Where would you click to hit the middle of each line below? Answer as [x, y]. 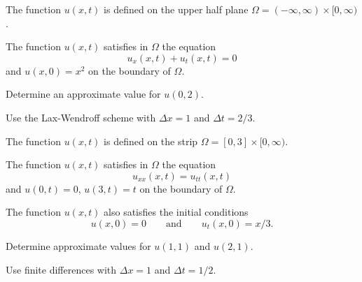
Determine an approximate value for [83, 94]
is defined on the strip [151, 141]
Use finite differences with [61, 269]
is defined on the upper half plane [176, 9]
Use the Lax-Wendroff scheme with [81, 117]
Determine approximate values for [78, 245]
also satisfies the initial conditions [176, 212]
